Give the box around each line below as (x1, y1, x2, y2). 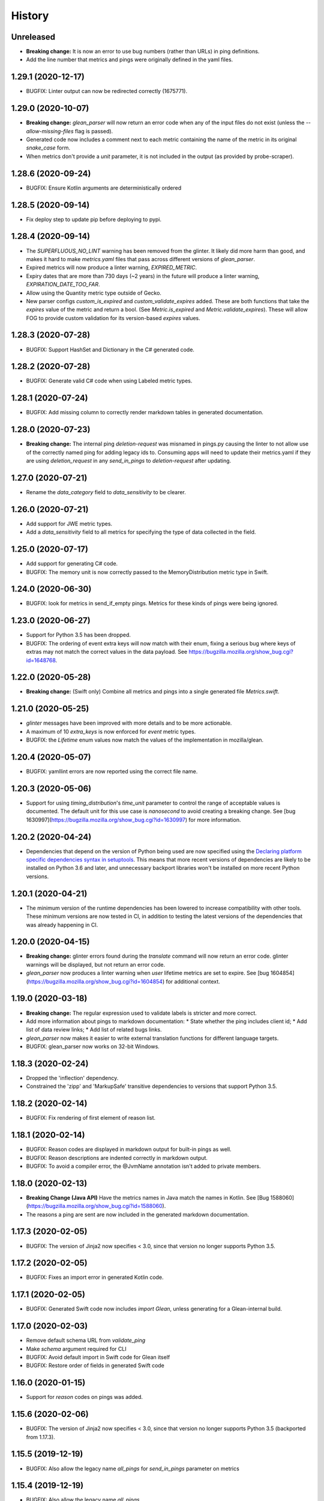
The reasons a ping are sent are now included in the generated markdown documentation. (26, 1210, 249, 1218)
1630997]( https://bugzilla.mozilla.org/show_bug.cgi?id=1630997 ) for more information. (26, 816, 241, 823)
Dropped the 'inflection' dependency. (26, 1074, 119, 1081)
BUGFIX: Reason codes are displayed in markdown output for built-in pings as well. (26, 1146, 232, 1153)
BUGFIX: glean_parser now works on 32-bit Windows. (26, 1043, 160, 1050)
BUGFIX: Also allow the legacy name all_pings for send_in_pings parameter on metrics (26, 1465, 239, 1472)
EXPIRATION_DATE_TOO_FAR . (26, 281, 100, 288)
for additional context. (166, 977, 220, 985)
